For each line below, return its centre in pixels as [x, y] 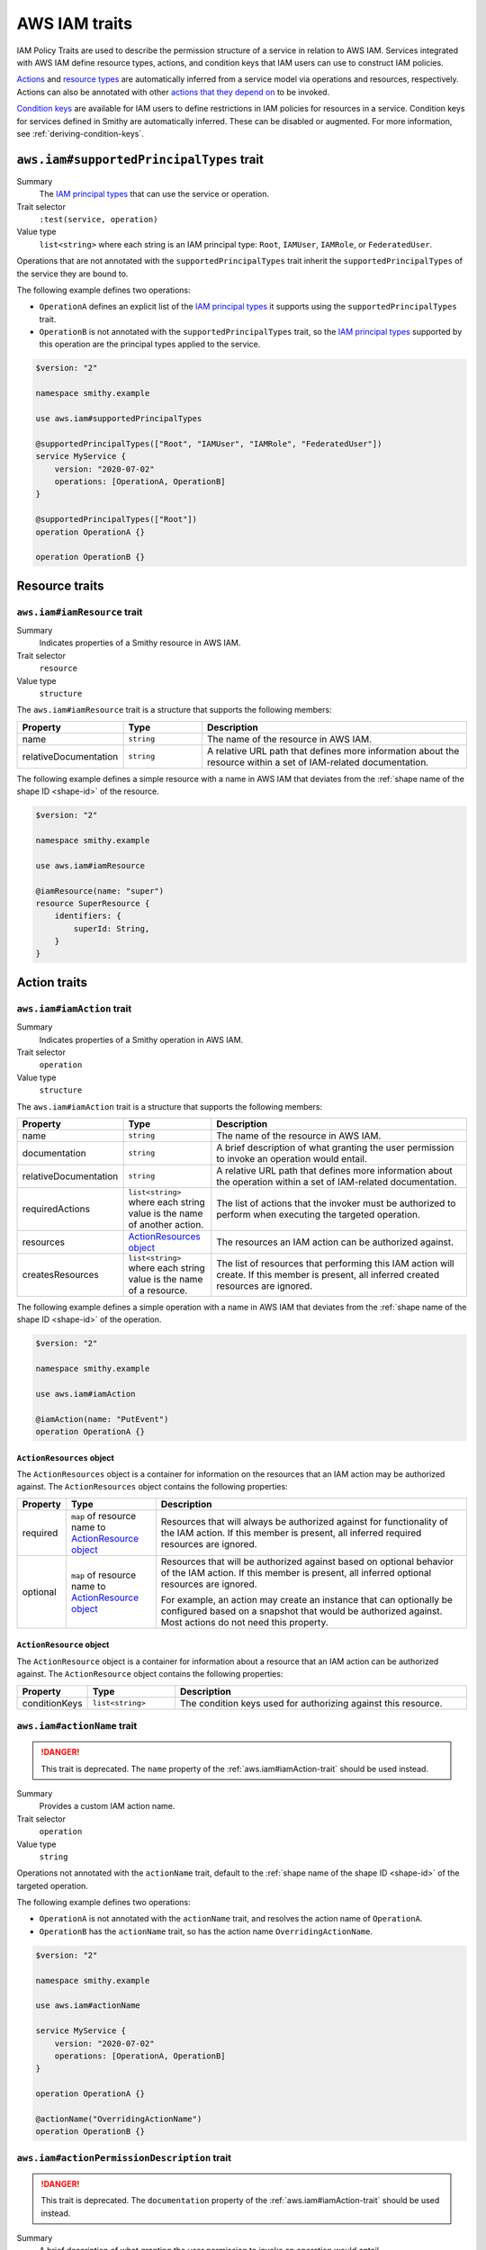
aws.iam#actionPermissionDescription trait [124, 2157]
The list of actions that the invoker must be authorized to [336, 1203]
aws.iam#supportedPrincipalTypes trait [140, 159]
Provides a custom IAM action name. [107, 1806]
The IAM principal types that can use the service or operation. [154, 194]
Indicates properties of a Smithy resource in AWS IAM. [140, 643]
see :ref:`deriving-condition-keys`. [80, 133]
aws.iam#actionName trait [77, 1726]
